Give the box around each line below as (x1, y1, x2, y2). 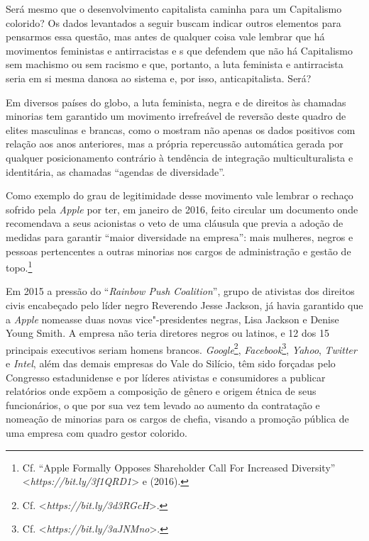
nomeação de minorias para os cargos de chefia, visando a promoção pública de (6, 411, 349, 426)
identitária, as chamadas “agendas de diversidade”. (6, 164, 225, 179)
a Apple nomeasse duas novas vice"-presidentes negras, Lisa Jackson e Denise (6, 311, 339, 326)
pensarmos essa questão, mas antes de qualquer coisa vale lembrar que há (6, 29, 325, 44)
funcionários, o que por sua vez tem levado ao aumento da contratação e (6, 397, 320, 412)
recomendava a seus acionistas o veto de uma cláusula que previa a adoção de (6, 216, 343, 230)
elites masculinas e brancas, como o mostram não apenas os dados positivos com (6, 122, 356, 137)
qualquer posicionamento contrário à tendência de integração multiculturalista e (6, 150, 353, 164)
